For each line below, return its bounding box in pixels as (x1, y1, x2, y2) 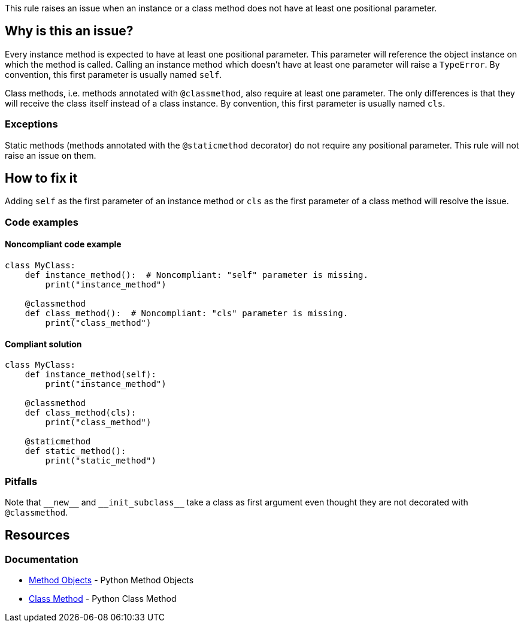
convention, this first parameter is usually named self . (5, 69, 222, 80)
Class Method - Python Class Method (29, 593, 177, 604)
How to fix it (5, 171, 78, 186)
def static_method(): (25, 446, 126, 456)
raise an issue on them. (5, 150, 96, 160)
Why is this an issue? (5, 23, 134, 39)
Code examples (5, 216, 79, 228)
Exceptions (5, 118, 58, 131)
